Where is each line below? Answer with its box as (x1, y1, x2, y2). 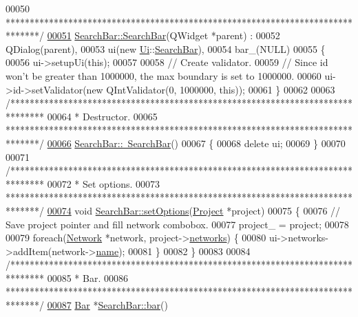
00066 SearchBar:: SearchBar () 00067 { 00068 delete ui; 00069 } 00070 (47, 135, 346, 150)
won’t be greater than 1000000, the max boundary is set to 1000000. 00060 (6, 68, 322, 83)
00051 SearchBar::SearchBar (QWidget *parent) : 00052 (47, 28, 280, 43)
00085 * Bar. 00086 (47, 270, 128, 285)
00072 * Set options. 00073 (47, 176, 160, 190)
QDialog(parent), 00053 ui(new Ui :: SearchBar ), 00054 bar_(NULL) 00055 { (6, 41, 326, 56)
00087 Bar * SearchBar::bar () (47, 298, 168, 312)
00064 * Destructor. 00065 (47, 109, 158, 123)
